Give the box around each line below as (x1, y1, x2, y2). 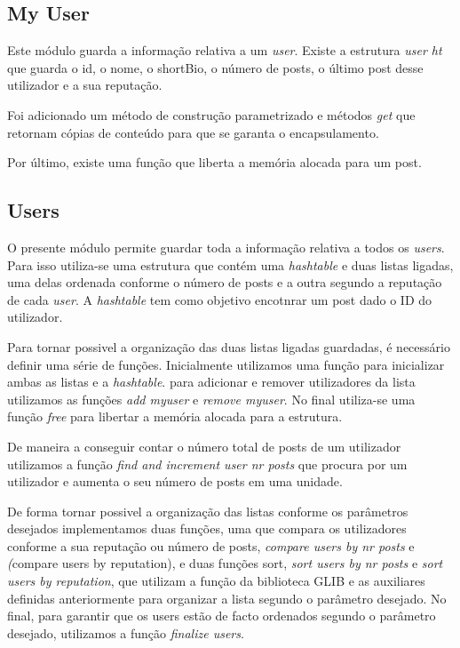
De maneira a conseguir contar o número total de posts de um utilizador (7, 436, 401, 455)
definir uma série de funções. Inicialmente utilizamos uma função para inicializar (7, 355, 445, 373)
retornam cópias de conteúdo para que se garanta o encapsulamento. (7, 123, 379, 141)
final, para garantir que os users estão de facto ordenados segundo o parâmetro (7, 606, 436, 625)
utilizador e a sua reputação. (7, 76, 163, 94)
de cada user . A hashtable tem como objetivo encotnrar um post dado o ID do (7, 290, 432, 308)
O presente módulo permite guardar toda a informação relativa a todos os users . (7, 237, 445, 256)
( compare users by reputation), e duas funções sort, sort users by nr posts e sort (7, 554, 443, 572)
